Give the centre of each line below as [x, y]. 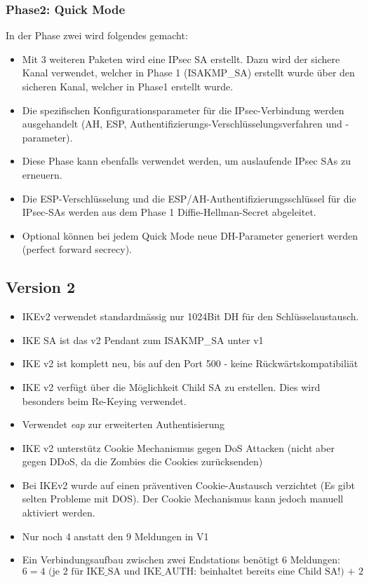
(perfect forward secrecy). [77, 249]
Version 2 [41, 287]
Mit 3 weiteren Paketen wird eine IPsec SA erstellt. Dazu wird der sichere [181, 59]
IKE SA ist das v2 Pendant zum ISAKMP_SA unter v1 [143, 339]
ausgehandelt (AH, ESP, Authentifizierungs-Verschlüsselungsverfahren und [182, 124]
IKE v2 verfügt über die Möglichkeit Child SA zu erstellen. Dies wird [171, 386]
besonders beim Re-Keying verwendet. [104, 400]
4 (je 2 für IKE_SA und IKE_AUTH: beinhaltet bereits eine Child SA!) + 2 [202, 571]
